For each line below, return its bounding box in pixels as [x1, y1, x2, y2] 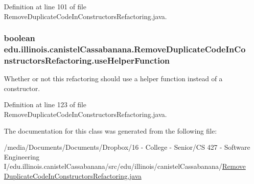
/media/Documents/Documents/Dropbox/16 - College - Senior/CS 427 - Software [4, 142, 250, 152]
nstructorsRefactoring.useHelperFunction [4, 54, 170, 66]
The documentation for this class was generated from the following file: [4, 125, 217, 136]
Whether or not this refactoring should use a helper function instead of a [4, 73, 223, 84]
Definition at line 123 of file [4, 99, 87, 110]
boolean [4, 32, 35, 44]
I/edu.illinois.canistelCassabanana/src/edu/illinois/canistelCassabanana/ [4, 161, 223, 171]
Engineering [4, 151, 40, 161]
